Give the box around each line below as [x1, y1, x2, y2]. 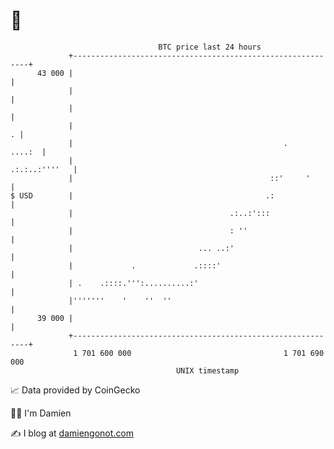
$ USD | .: [10, 190, 275, 201]
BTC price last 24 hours [158, 42, 262, 52]
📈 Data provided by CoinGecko [10, 384, 141, 396]
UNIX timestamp [175, 365, 240, 376]
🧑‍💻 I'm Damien [10, 407, 72, 419]
